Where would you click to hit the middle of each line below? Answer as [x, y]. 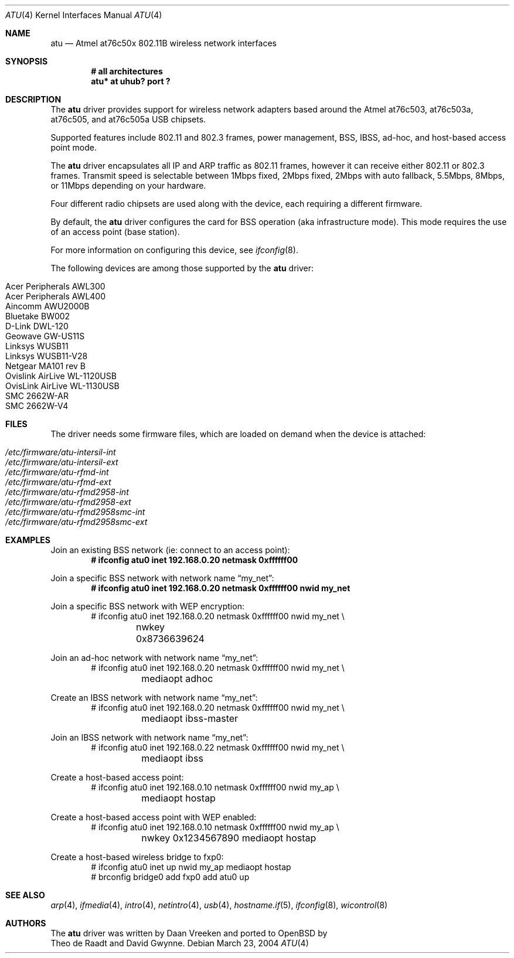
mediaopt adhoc [177, 679]
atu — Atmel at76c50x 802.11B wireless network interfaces [164, 43]
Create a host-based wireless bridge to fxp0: [137, 857]
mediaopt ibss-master [190, 718]
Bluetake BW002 [38, 316]
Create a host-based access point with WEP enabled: [154, 817]
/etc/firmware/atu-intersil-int [61, 452]
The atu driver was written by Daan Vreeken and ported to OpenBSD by [189, 933]
